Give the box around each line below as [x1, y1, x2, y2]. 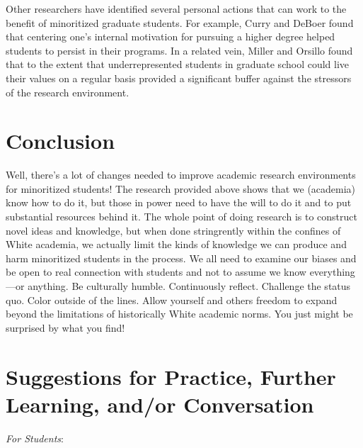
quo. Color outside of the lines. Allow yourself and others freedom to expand [6, 292, 338, 307]
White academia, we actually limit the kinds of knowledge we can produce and [6, 237, 347, 252]
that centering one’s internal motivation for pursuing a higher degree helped [6, 29, 335, 44]
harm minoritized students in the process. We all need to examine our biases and [6, 250, 357, 265]
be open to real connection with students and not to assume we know [6, 264, 306, 279]
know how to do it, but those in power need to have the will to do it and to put [6, 195, 352, 210]
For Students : [6, 430, 64, 445]
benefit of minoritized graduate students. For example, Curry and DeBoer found [6, 15, 354, 30]
